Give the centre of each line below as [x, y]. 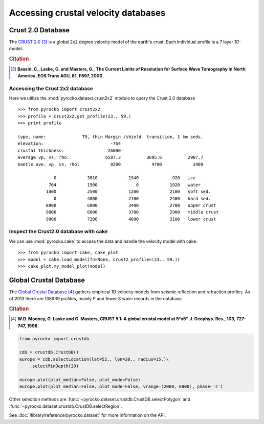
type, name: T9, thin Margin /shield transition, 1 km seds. [110, 137]
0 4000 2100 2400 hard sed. [132, 199]
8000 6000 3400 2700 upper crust [131, 205]
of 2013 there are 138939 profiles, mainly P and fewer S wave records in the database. [96, 299]
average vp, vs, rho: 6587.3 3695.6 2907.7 [110, 157]
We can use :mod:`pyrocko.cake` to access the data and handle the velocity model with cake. [103, 241]
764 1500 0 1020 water [125, 185]
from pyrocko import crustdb [54, 339]
